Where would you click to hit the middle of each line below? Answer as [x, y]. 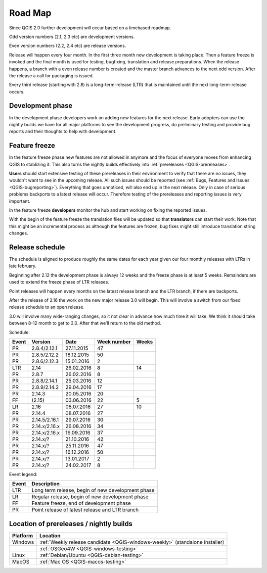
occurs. [17, 92]
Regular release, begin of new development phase [90, 497]
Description [46, 484]
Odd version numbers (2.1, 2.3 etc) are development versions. [72, 37]
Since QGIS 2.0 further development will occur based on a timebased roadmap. [90, 28]
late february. [23, 266]
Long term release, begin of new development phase [93, 490]
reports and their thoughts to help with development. [63, 132]
